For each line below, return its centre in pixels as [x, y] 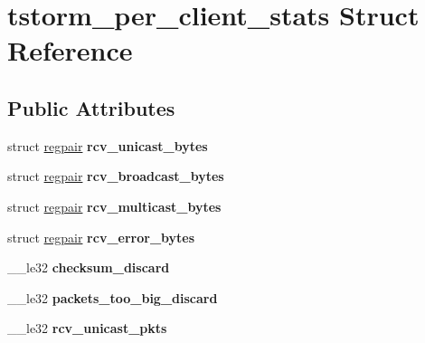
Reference [70, 50]
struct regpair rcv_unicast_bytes [108, 145]
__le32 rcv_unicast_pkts [87, 328]
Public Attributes [91, 107]
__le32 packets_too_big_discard [113, 297]
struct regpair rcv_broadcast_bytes [116, 176]
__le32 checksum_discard [89, 267]
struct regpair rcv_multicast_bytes [114, 206]
